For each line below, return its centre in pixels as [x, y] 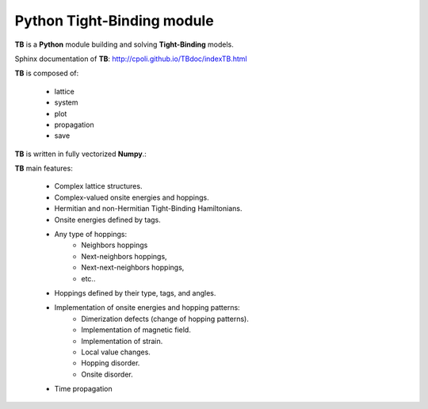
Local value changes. [116, 352]
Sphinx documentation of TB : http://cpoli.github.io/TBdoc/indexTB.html [131, 59]
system [66, 102]
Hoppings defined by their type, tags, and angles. [135, 292]
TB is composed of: [47, 73]
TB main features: [44, 168]
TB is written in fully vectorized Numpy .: [80, 154]
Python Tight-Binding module [114, 21]
